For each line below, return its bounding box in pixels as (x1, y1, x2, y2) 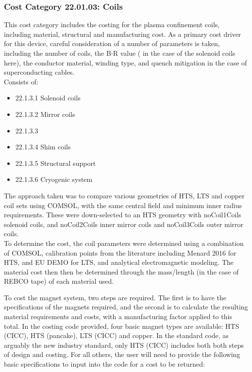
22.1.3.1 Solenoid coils (15, 93, 81, 103)
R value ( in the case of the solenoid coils (113, 48, 235, 58)
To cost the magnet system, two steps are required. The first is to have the (4, 292, 226, 302)
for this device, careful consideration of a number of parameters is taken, (4, 38, 220, 49)
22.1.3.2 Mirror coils (15, 109, 75, 119)
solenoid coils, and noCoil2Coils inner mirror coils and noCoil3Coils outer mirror (4, 219, 244, 229)
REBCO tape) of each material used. (4, 276, 114, 286)
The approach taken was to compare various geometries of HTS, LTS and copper (4, 190, 245, 200)
